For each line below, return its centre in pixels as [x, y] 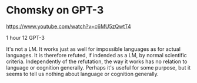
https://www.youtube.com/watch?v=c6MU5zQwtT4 [69, 26]
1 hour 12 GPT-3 [26, 37]
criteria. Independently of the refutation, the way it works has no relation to [97, 61]
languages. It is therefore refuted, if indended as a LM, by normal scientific [96, 55]
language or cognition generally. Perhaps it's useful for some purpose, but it [98, 67]
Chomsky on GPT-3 [55, 10]
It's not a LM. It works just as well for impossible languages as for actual [94, 49]
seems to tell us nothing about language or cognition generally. [82, 74]
